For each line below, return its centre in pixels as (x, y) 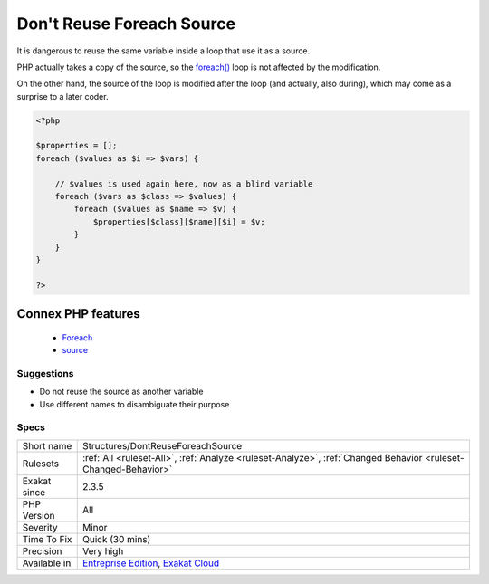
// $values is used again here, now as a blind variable (184, 184)
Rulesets (40, 464)
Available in (47, 563)
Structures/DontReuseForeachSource (163, 445)
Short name (47, 445)
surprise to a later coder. (62, 96)
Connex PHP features (78, 314)
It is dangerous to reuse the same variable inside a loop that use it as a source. (163, 51)
